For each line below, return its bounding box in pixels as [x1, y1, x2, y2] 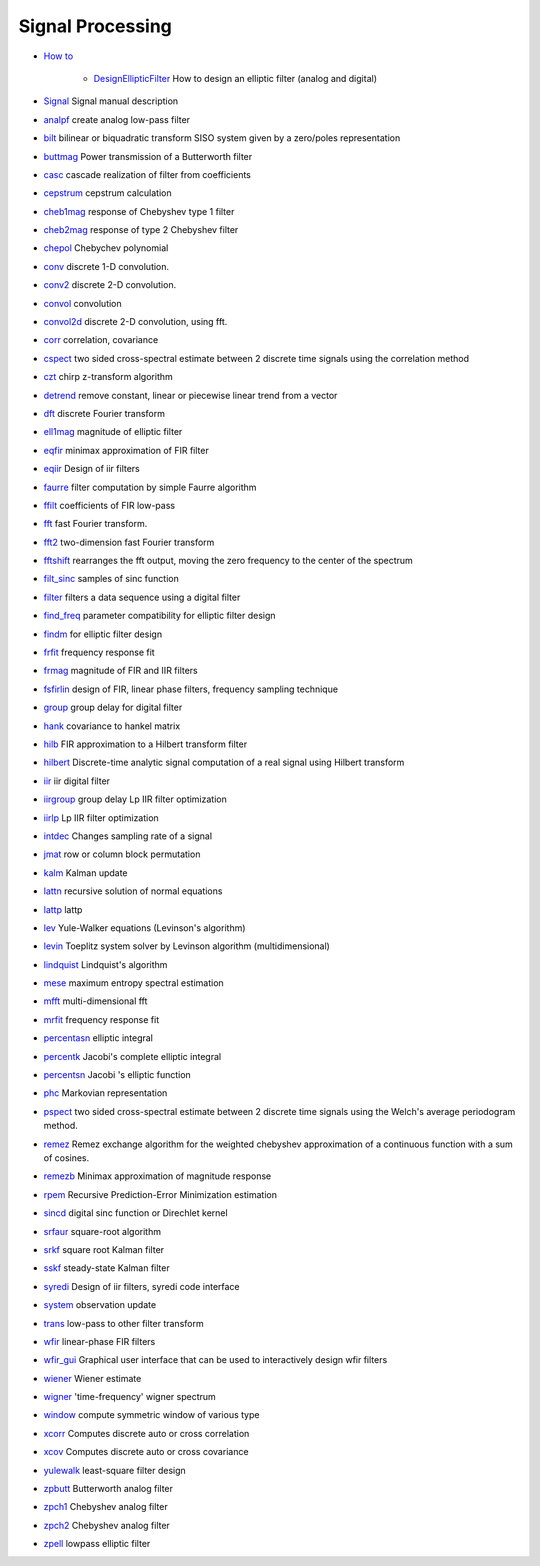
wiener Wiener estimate [43, 1372, 142, 1384]
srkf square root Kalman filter [43, 1243, 165, 1255]
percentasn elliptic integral [43, 1032, 154, 1044]
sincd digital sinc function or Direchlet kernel [43, 1207, 229, 1219]
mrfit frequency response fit [43, 1013, 160, 1025]
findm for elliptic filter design [43, 628, 163, 640]
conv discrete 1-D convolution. [43, 260, 170, 272]
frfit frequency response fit [43, 646, 155, 659]
